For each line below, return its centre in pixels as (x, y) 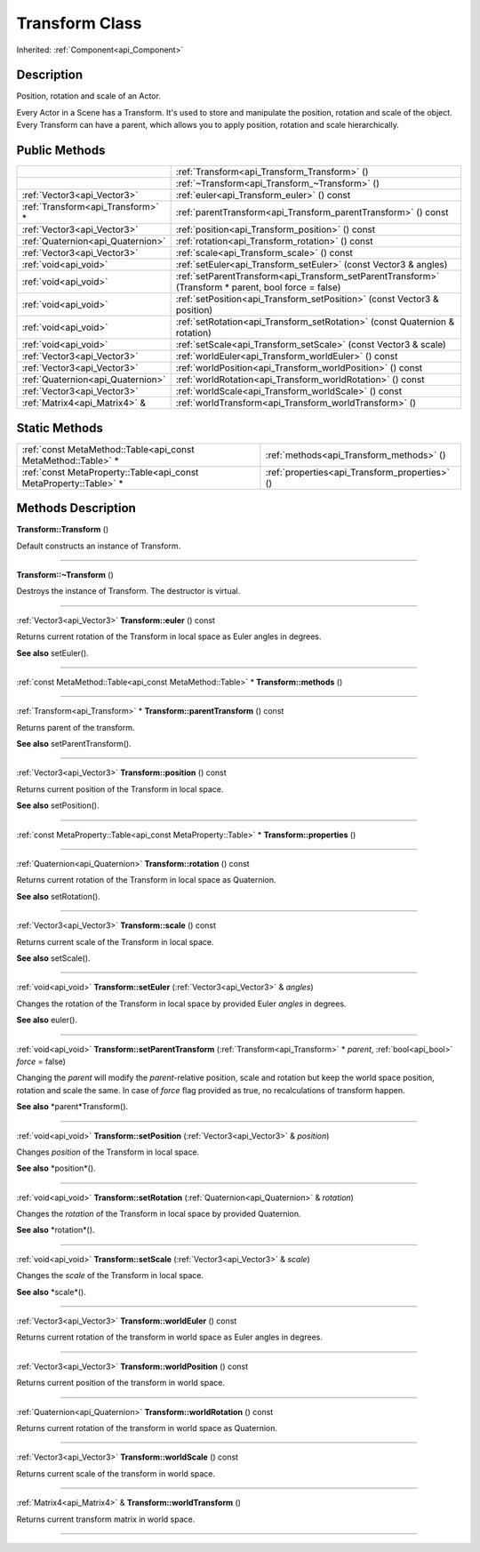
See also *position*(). (56, 1168)
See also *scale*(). (51, 1292)
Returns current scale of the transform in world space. (116, 1473)
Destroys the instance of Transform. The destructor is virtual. (128, 591)
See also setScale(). (53, 958)
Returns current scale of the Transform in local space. (115, 941)
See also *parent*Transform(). (72, 1107)
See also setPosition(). (58, 805)
